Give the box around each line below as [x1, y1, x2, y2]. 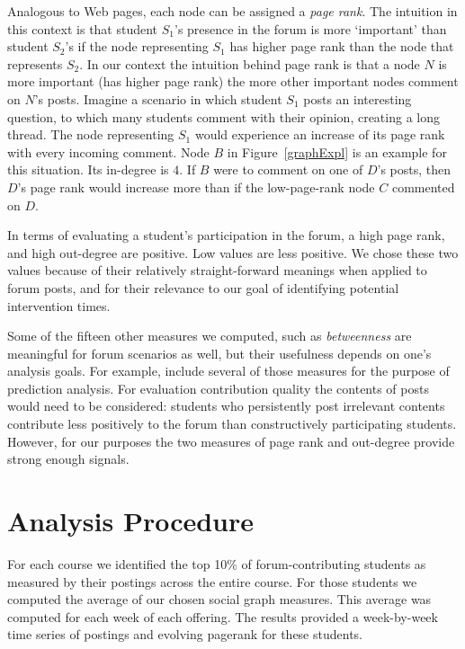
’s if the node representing [65, 37, 209, 56]
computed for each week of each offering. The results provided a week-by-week [7, 607, 438, 626]
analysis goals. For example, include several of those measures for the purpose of [7, 361, 450, 380]
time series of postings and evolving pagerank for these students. [7, 625, 362, 644]
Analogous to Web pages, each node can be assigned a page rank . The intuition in [7, 2, 458, 20]
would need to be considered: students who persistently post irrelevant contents [7, 396, 445, 415]
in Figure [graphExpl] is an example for [227, 142, 447, 161]
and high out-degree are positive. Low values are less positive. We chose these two [7, 243, 459, 262]
